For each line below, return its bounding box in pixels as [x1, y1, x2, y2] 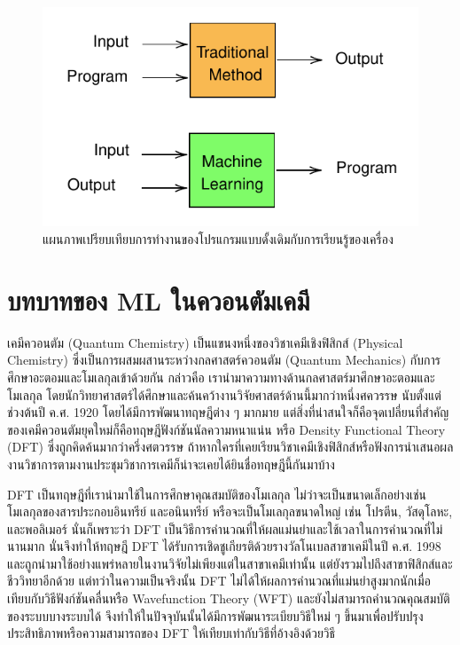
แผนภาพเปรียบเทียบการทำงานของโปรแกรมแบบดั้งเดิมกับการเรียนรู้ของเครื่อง [43, 230, 394, 248]
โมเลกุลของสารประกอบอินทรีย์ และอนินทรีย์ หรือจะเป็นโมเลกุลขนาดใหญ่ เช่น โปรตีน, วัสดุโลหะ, [7, 502, 453, 521]
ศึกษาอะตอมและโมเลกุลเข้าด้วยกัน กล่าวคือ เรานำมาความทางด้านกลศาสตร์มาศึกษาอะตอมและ [7, 367, 435, 386]
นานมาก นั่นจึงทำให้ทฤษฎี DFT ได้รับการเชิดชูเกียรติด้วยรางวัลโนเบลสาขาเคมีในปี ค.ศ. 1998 [7, 537, 441, 555]
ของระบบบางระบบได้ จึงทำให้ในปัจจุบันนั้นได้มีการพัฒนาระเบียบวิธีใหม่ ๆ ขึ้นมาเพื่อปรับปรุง [7, 606, 424, 625]
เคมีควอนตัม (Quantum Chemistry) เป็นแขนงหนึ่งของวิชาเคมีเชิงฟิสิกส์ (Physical [7, 333, 403, 351]
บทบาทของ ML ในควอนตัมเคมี [7, 281, 310, 318]
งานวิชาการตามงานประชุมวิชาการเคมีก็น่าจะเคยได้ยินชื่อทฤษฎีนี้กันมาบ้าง [7, 454, 335, 473]
